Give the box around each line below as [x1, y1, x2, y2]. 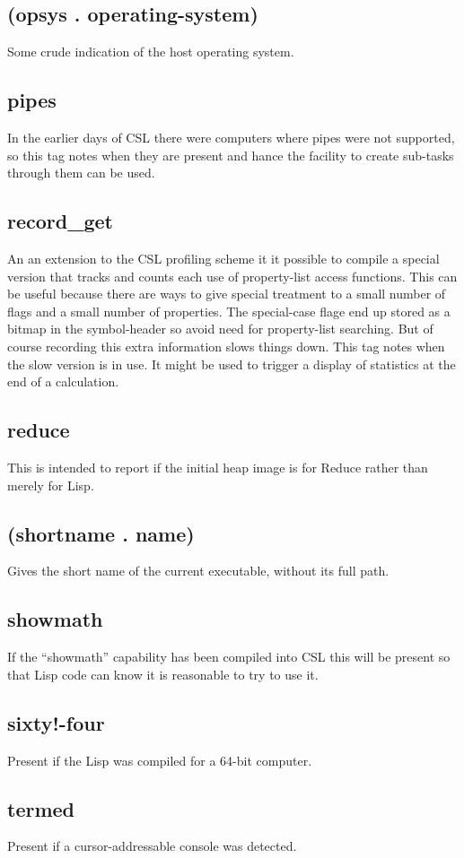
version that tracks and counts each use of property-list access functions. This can [7, 266, 458, 285]
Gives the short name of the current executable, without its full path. [7, 561, 390, 580]
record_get [7, 207, 113, 235]
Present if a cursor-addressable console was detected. [7, 836, 297, 855]
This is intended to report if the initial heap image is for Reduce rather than [7, 457, 428, 476]
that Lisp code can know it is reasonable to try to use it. [7, 664, 319, 683]
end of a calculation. [7, 372, 119, 391]
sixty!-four [7, 708, 105, 736]
